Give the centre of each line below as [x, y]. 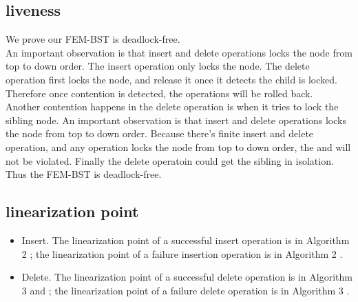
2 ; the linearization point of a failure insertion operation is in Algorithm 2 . [182, 253]
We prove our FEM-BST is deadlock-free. [93, 39]
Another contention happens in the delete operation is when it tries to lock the [172, 107]
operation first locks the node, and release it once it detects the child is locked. [171, 79]
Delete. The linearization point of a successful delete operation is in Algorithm [187, 277]
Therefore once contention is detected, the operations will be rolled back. [159, 93]
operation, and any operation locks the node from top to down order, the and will [178, 147]
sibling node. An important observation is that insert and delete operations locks [176, 120]
